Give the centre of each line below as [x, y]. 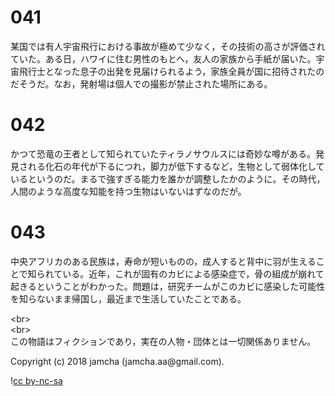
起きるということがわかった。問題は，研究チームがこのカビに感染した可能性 [168, 286]
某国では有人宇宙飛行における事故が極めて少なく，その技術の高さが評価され [168, 46]
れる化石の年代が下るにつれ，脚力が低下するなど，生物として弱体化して [176, 166]
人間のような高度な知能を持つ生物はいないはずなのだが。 [128, 191]
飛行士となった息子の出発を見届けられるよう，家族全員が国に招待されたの [171, 71]
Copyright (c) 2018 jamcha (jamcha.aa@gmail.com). [117, 361]
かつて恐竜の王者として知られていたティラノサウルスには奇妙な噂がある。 [163, 153]
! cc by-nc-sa [36, 380]
